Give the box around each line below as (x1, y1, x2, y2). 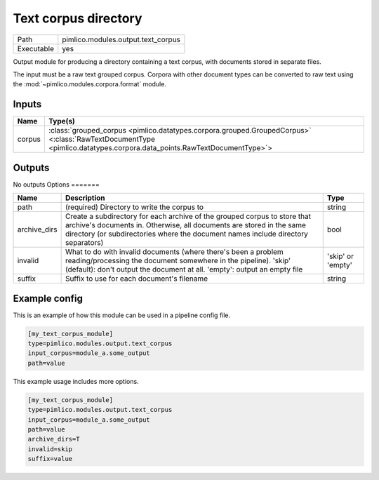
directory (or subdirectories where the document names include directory (65, 229, 309, 239)
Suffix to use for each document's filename (65, 274, 208, 284)
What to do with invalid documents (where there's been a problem (65, 247, 284, 257)
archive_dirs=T (27, 435, 80, 444)
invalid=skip (27, 445, 73, 453)
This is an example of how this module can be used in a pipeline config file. (13, 311, 231, 319)
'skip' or (326, 251, 354, 261)
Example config (13, 292, 84, 305)
